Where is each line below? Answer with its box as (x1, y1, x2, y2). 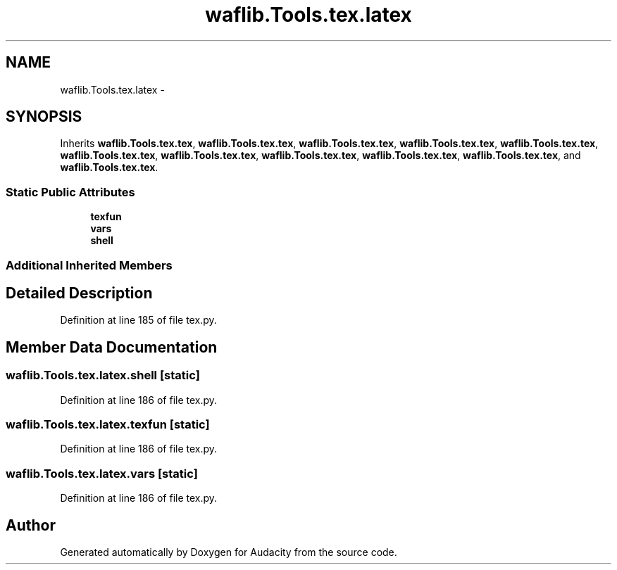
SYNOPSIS (6, 108, 82, 126)
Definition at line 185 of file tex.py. (60, 314, 217, 327)
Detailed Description (6, 284, 153, 302)
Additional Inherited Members (6, 258, 173, 272)
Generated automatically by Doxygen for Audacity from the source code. (60, 545, 397, 558)
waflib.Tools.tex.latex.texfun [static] (6, 417, 210, 431)
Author (6, 516, 56, 534)
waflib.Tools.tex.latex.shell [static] (6, 368, 200, 383)
